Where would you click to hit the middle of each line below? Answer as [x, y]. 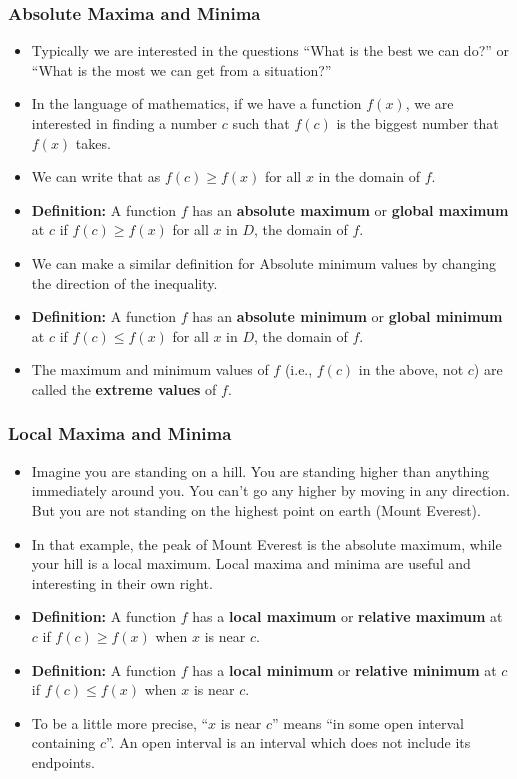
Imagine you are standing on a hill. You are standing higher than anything [260, 470]
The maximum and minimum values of [150, 369]
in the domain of [369, 176]
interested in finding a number [124, 123]
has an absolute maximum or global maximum [350, 209]
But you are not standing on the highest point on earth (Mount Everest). [256, 509]
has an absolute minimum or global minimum [347, 316]
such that [261, 123]
